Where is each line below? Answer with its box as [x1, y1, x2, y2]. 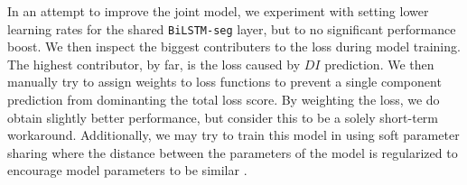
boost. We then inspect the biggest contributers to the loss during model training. [7, 37, 461, 56]
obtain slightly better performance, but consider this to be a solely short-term [7, 107, 439, 126]
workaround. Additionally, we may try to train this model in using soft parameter [7, 125, 460, 144]
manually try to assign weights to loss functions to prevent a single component [7, 72, 442, 91]
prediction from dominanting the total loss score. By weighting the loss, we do [7, 90, 440, 109]
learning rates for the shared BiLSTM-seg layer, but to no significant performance [7, 19, 456, 38]
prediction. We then [324, 54, 434, 73]
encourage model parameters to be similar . [7, 161, 248, 180]
